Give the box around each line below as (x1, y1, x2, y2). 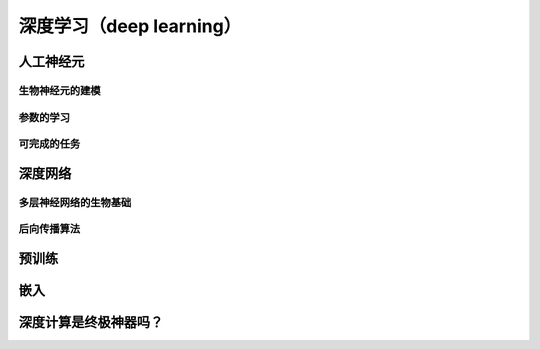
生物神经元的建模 (18, 83, 101, 97)
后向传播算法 (18, 222, 81, 236)
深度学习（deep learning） (18, 15, 242, 37)
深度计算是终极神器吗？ (18, 313, 164, 330)
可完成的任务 (18, 137, 81, 151)
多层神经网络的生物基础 (18, 195, 132, 209)
